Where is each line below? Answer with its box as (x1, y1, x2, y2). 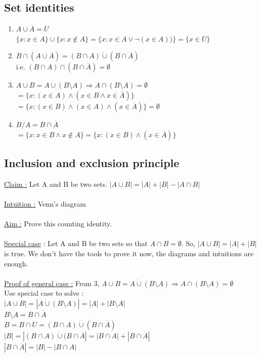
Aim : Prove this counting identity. (4, 218, 112, 229)
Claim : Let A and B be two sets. (4, 178, 107, 189)
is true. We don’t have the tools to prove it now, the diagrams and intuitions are (4, 248, 254, 258)
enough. (4, 258, 28, 268)
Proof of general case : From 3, (4, 277, 100, 288)
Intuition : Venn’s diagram (4, 198, 86, 209)
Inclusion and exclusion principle (4, 154, 180, 170)
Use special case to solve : (4, 288, 84, 298)
